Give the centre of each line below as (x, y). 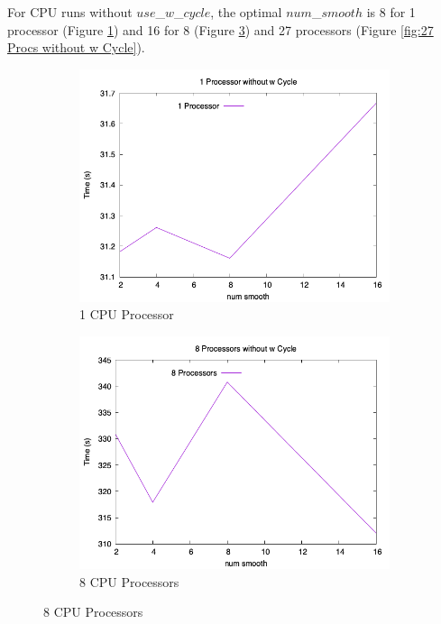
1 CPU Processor (127, 314)
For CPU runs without (70, 12)
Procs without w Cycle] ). (76, 47)
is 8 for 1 (391, 12)
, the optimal (246, 12)
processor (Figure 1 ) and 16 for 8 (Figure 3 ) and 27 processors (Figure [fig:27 (220, 29)
